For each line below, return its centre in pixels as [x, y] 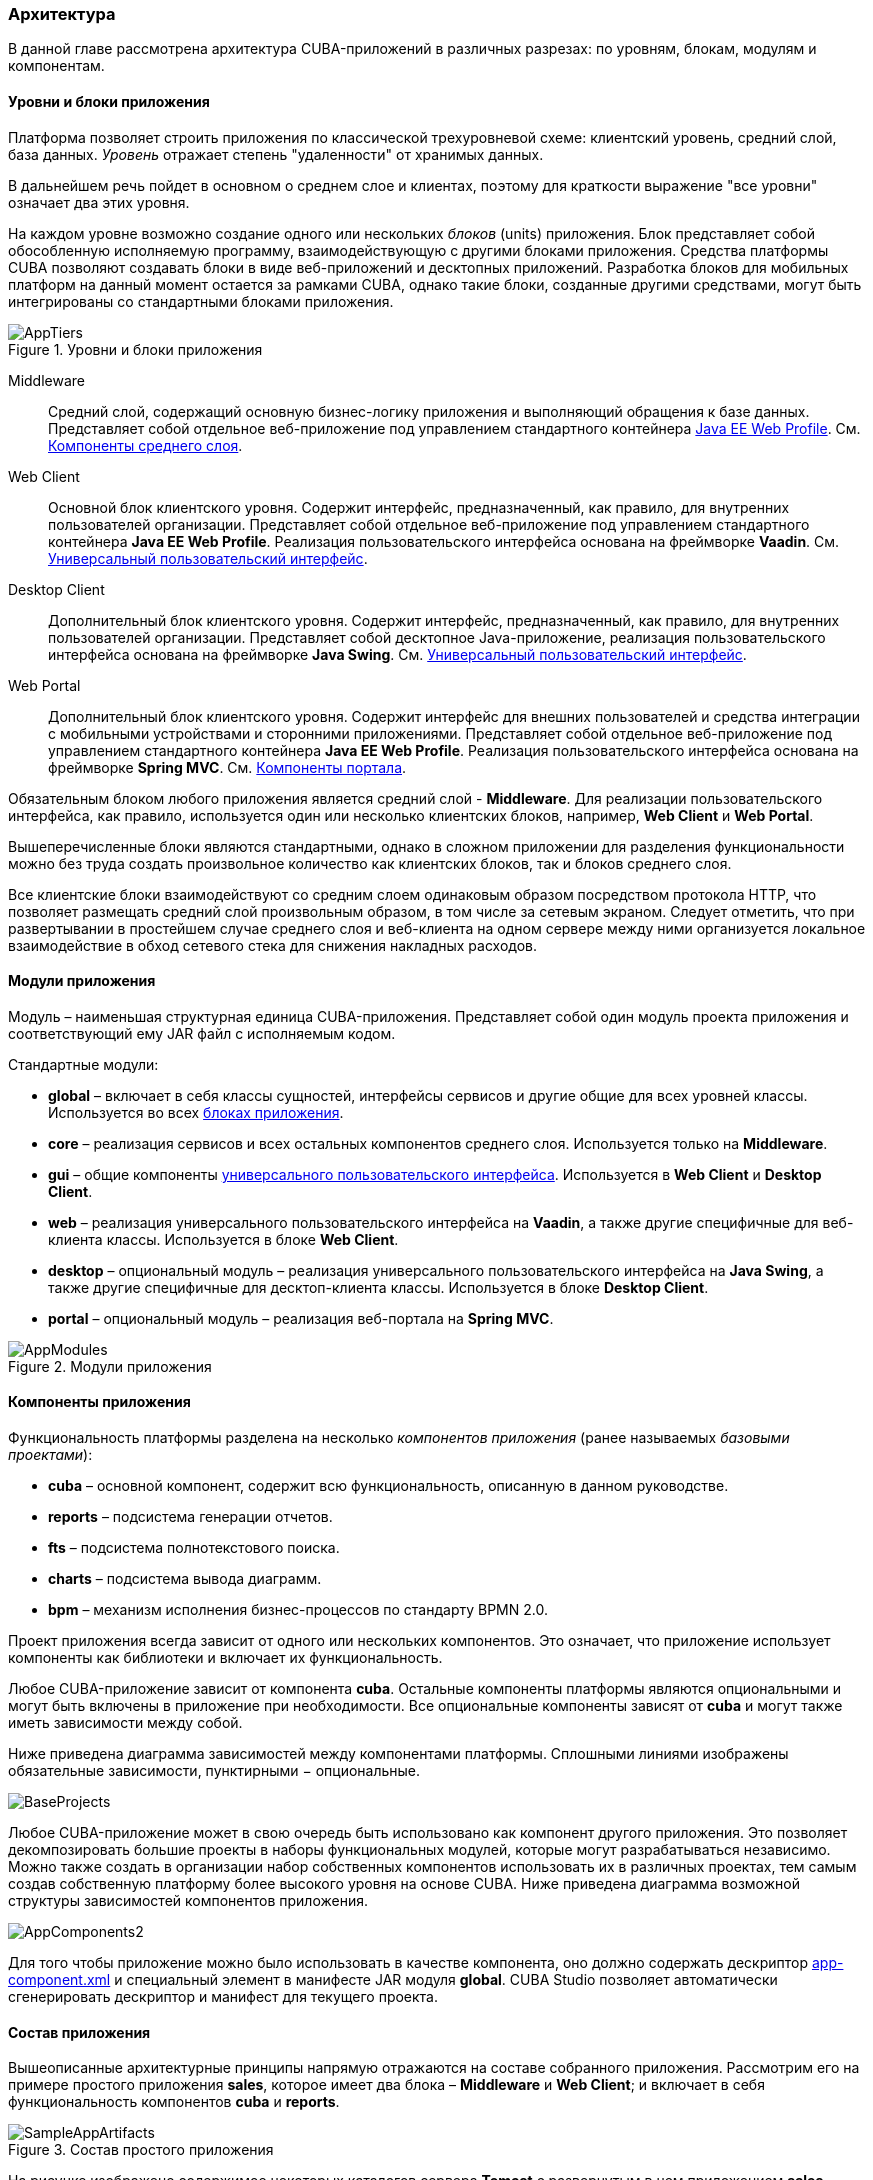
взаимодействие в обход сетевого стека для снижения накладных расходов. [272, 945]
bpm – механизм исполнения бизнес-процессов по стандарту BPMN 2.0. [298, 1610]
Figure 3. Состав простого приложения [141, 2150]
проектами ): [50, 1455]
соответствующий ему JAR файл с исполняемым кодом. [202, 1033]
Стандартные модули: [83, 1064]
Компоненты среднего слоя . [145, 445]
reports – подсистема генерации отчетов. [190, 1517]
